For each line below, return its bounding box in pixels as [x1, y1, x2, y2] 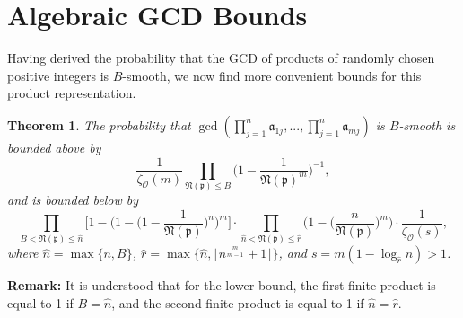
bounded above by [7, 137, 101, 156]
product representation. [7, 84, 136, 102]
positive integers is [7, 66, 109, 84]
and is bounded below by [7, 190, 138, 209]
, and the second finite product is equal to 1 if [111, 293, 364, 312]
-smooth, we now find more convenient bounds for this [122, 66, 422, 84]
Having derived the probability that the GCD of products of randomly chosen [7, 49, 435, 67]
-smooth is [398, 115, 456, 134]
